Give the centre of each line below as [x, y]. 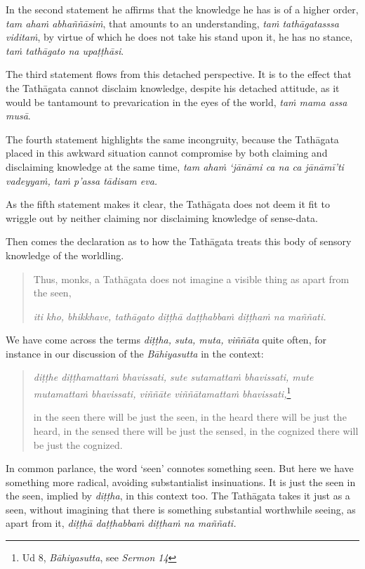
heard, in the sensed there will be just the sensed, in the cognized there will [196, 430]
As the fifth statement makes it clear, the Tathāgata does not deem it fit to [168, 204]
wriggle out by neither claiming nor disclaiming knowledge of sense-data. [162, 217]
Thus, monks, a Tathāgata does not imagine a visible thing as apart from [191, 279]
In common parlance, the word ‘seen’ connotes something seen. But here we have [180, 468]
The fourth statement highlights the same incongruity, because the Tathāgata [172, 139]
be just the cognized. [78, 444]
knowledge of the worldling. [65, 255]
